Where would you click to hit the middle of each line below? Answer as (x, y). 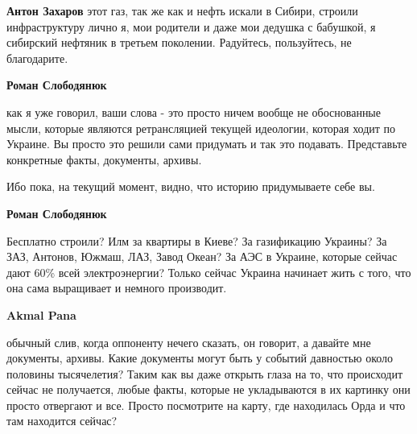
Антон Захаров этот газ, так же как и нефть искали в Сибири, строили (182, 10)
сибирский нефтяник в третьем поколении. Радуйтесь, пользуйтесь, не (179, 42)
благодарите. (37, 58)
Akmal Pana (41, 314)
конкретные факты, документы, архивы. (104, 159)
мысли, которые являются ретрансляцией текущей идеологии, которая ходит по (201, 128)
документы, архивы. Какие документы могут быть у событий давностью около (200, 358)
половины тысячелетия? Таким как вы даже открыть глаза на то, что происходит (205, 373)
